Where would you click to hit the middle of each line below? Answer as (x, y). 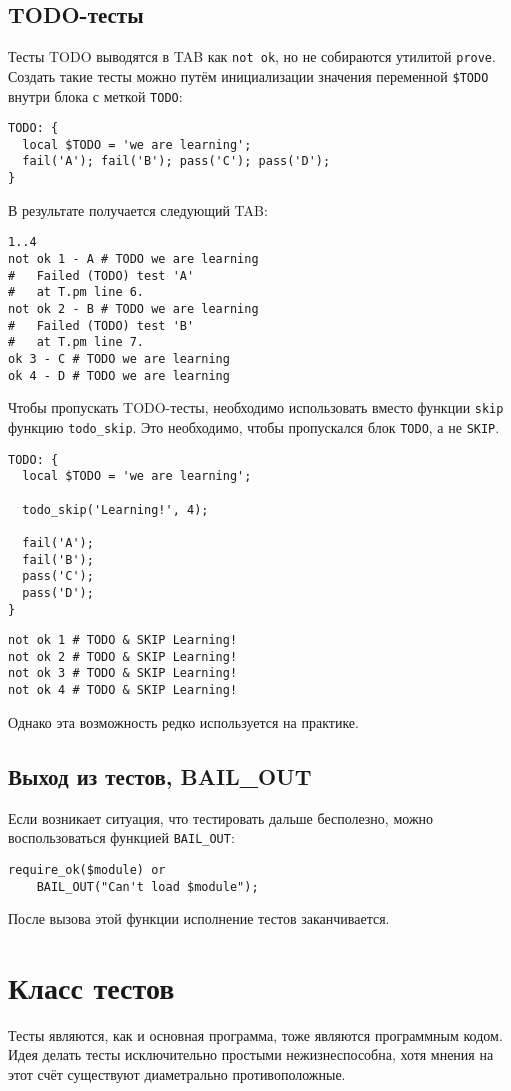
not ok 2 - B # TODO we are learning (133, 309)
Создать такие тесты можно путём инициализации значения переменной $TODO (248, 75)
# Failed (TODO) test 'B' (101, 325)
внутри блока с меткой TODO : (95, 95)
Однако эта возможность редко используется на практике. (183, 721)
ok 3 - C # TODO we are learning (119, 358)
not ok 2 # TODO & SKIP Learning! (123, 656)
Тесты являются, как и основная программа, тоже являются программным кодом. (255, 1034)
